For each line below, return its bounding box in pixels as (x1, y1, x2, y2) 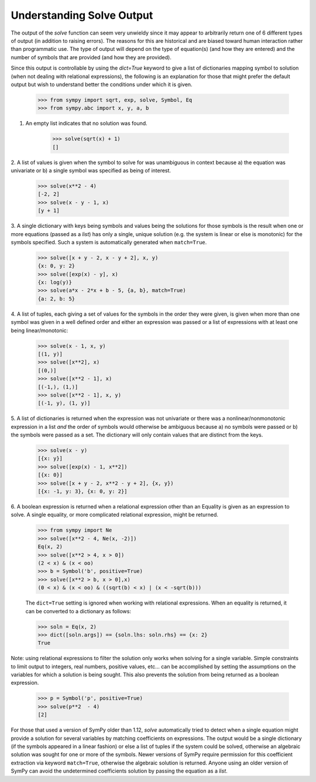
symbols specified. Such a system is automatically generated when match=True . (11, 238, 207, 245)
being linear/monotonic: (11, 327, 68, 334)
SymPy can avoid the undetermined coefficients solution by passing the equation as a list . (11, 767, 228, 774)
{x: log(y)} (37, 279, 73, 286)
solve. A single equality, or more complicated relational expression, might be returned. (11, 511, 219, 518)
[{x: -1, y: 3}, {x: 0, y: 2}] (37, 488, 128, 495)
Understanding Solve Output (11, 9, 153, 22)
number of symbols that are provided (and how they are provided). (11, 53, 172, 61)
